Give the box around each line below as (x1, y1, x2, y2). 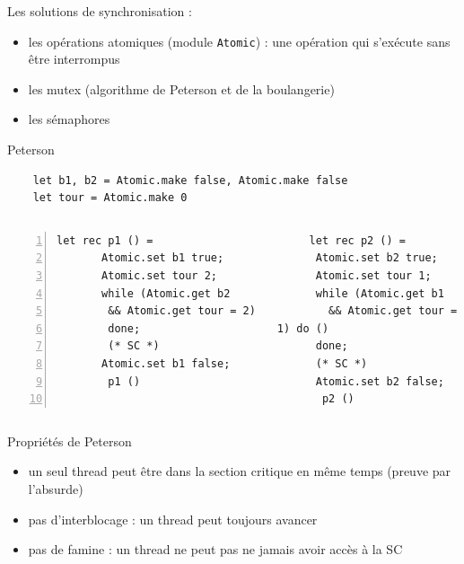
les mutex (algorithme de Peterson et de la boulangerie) (28, 79, 335, 98)
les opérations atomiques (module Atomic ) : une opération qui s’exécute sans (28, 31, 451, 50)
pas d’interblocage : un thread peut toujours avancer (28, 509, 318, 528)
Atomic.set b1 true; (101, 251, 224, 265)
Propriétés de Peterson (7, 431, 132, 450)
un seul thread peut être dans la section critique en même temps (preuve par (28, 462, 451, 480)
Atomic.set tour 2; (101, 269, 217, 282)
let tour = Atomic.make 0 (32, 191, 188, 205)
